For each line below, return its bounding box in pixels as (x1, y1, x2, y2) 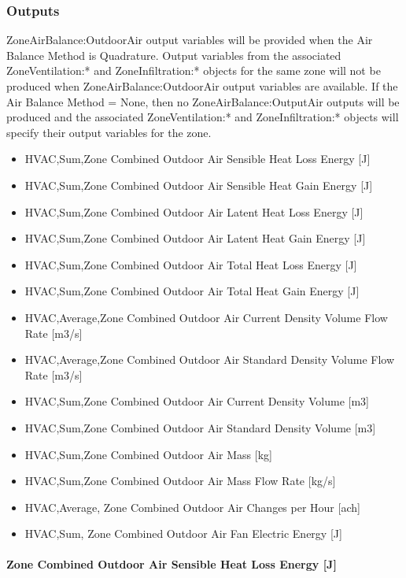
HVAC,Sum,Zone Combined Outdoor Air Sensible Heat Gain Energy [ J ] (24, 176, 373, 193)
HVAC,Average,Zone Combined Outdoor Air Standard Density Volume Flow (24, 351, 395, 368)
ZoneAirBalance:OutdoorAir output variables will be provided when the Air (6, 31, 373, 48)
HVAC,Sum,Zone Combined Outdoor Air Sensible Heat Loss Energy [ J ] (24, 150, 371, 167)
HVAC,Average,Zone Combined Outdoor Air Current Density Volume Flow (24, 309, 388, 325)
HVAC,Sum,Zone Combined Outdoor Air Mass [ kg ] (24, 446, 272, 462)
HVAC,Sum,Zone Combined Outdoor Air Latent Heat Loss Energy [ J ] (24, 203, 364, 220)
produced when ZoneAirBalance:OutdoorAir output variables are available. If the (6, 78, 398, 94)
